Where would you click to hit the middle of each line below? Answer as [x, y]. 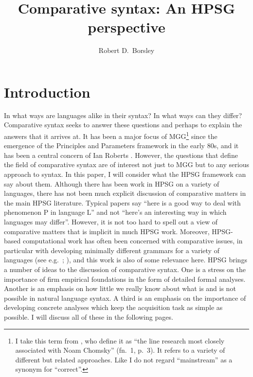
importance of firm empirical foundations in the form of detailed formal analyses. [125, 279]
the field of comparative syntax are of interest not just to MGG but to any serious [126, 164]
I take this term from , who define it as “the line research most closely [120, 340]
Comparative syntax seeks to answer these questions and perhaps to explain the [123, 125]
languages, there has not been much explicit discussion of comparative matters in [125, 193]
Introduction [47, 92]
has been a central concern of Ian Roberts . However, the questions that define [121, 155]
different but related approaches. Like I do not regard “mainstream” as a [124, 359]
